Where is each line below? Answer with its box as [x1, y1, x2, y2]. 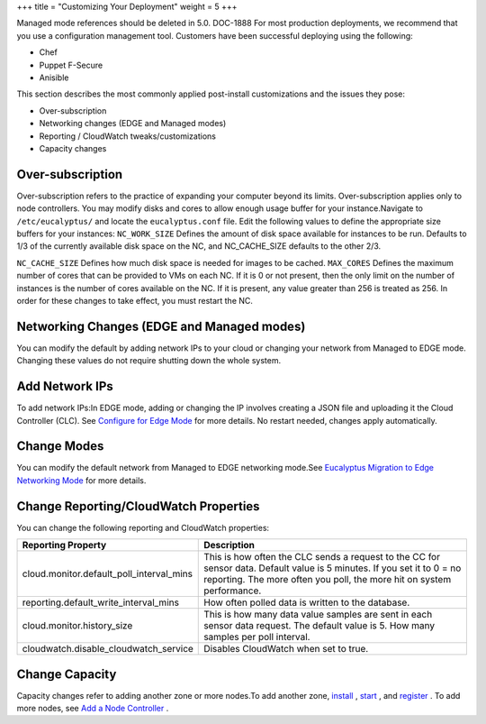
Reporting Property [22, 539, 107, 552]
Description [203, 539, 256, 552]
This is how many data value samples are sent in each [203, 609, 433, 621]
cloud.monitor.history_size [22, 619, 133, 632]
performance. [203, 584, 262, 597]
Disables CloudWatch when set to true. [203, 643, 369, 655]
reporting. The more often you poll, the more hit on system [203, 573, 452, 586]
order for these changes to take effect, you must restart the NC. [16, 295, 254, 306]
